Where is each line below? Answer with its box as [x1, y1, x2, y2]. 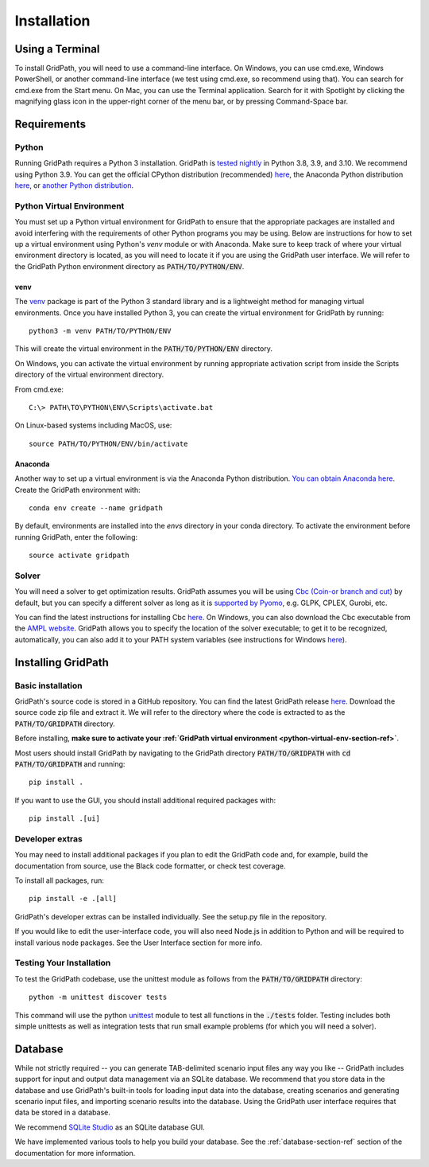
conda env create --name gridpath [29, 503, 163, 513]
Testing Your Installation [14, 958, 111, 969]
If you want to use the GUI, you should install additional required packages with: [14, 795, 276, 805]
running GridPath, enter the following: [14, 532, 138, 541]
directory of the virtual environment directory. [14, 370, 164, 380]
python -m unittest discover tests [29, 993, 168, 1002]
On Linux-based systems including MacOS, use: [14, 420, 172, 430]
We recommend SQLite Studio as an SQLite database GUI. [14, 1122, 206, 1132]
